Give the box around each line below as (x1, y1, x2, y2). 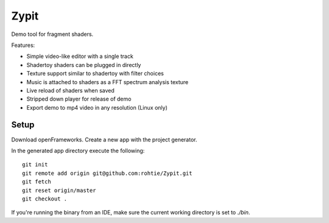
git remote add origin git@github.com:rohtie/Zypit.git (22, 169, 193, 177)
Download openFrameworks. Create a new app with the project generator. (11, 136, 197, 143)
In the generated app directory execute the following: (11, 147, 145, 154)
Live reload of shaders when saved (26, 87, 115, 94)
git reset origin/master (22, 186, 96, 194)
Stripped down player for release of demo (26, 95, 132, 103)
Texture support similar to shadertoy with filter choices (26, 70, 164, 77)
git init (22, 161, 48, 168)
